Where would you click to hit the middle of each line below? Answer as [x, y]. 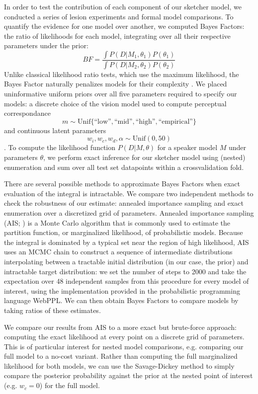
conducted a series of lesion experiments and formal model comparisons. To [119, 16]
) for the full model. [70, 385]
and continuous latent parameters [55, 130]
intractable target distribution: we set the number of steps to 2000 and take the [125, 271]
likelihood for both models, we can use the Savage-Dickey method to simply [119, 365]
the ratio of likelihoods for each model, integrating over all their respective [117, 36]
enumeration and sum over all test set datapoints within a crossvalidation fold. [124, 167]
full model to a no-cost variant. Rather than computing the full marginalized [121, 356]
